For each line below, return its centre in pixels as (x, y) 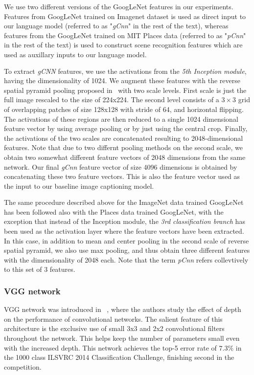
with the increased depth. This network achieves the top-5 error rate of (110, 347)
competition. (23, 366)
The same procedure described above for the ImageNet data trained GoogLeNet (124, 202)
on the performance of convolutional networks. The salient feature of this (113, 319)
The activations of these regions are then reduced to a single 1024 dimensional (121, 119)
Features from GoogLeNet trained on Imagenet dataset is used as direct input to (125, 16)
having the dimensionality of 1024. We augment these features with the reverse (122, 80)
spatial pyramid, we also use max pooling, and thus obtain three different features (127, 250)
